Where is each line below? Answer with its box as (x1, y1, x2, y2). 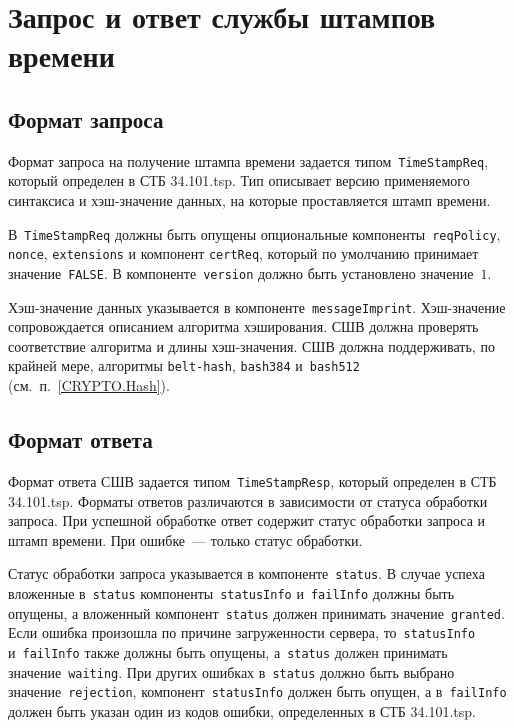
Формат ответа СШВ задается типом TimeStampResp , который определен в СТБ (8, 470, 497, 491)
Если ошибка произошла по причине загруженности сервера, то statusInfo (8, 622, 476, 643)
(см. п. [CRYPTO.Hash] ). (8, 375, 170, 396)
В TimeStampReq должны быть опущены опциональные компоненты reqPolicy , (8, 223, 501, 244)
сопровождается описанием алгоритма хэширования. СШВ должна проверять (8, 316, 479, 337)
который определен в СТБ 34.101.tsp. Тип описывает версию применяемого (8, 170, 470, 191)
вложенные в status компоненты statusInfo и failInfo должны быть (8, 582, 455, 603)
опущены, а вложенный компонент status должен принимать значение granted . (8, 602, 505, 623)
